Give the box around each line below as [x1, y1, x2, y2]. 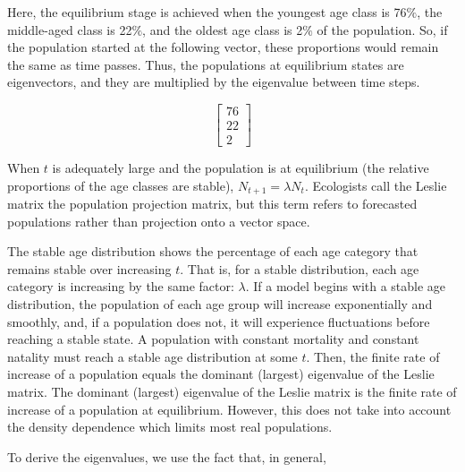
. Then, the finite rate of [306, 347, 440, 365]
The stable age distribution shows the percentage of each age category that [7, 242, 418, 261]
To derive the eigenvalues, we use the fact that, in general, [7, 447, 326, 466]
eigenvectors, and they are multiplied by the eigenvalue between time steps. [7, 73, 420, 91]
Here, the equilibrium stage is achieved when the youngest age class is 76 [7, 3, 407, 21]
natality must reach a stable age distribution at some [7, 347, 298, 365]
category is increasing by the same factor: [7, 277, 234, 296]
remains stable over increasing [7, 259, 172, 278]
